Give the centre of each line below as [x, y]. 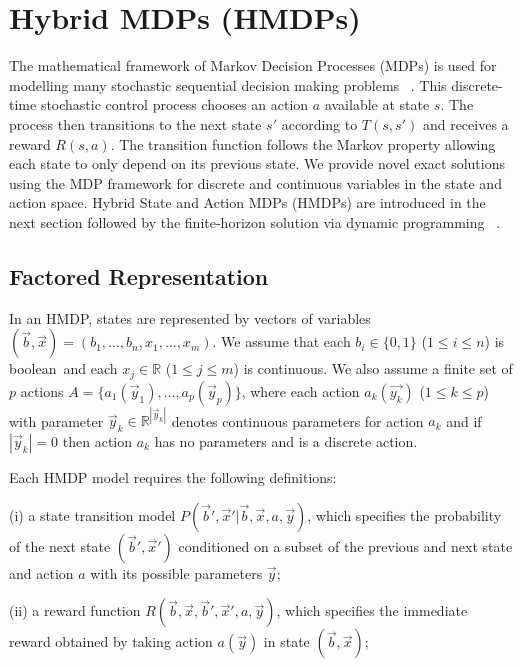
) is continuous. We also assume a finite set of [373, 368]
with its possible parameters [176, 572]
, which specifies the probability [404, 514]
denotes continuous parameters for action [297, 420]
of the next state [60, 545]
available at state [377, 104]
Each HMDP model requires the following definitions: [173, 477]
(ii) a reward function [75, 610]
